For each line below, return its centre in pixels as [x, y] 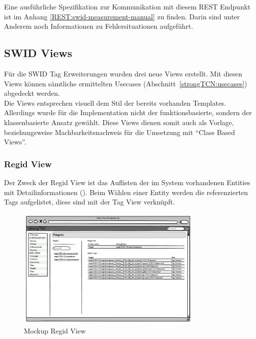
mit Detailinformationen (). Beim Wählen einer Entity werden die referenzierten [126, 192]
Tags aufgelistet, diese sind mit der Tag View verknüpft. [89, 202]
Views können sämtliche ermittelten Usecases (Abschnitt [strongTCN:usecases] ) [126, 83]
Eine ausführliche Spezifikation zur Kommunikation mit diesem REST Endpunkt [127, 6]
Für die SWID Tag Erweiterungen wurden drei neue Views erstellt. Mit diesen [123, 73]
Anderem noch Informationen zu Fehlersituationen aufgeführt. [99, 26]
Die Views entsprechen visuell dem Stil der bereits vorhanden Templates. [115, 102]
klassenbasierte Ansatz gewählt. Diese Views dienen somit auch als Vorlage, [119, 122]
